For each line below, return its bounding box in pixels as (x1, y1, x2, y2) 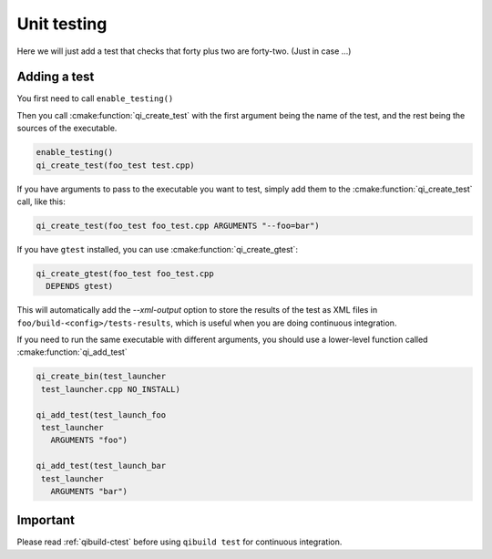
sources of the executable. (16, 123, 118, 134)
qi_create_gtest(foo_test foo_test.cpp (36, 268, 214, 278)
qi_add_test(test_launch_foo (36, 409, 167, 419)
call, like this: (16, 196, 66, 207)
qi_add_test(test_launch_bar (36, 461, 167, 471)
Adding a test (16, 69, 95, 85)
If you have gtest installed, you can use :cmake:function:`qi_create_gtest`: (16, 243, 298, 254)
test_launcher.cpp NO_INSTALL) (41, 384, 181, 394)
